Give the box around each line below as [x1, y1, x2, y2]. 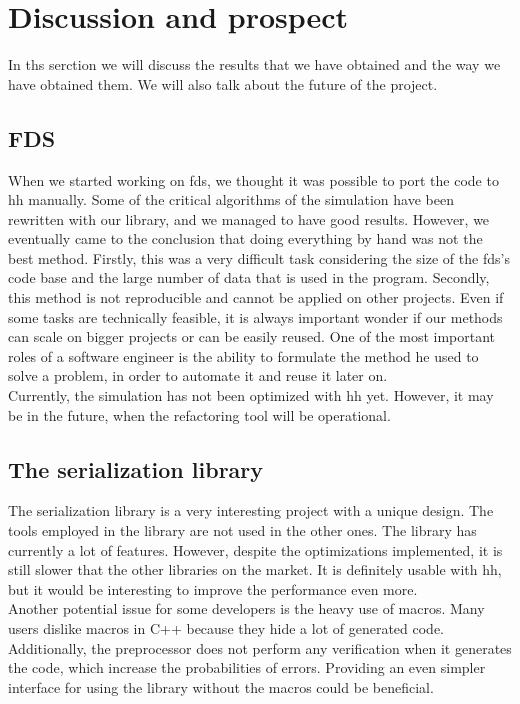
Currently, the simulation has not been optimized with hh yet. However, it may [8, 385, 494, 406]
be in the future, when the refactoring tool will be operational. [8, 404, 391, 425]
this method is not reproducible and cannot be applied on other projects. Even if [8, 287, 504, 308]
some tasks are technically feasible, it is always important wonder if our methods [8, 306, 503, 327]
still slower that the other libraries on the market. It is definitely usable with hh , [8, 559, 502, 580]
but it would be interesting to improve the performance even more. [8, 578, 418, 599]
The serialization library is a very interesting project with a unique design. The [8, 500, 494, 521]
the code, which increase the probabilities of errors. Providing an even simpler [8, 657, 486, 678]
